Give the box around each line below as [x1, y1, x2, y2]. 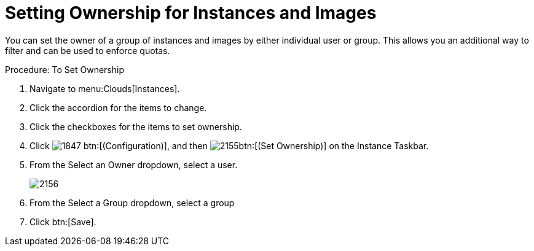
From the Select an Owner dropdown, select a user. [29, 159, 238, 170]
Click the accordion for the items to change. [29, 102, 207, 113]
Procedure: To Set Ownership [5, 64, 124, 75]
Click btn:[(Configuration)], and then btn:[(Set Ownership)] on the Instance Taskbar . [29, 140, 429, 151]
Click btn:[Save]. [29, 216, 96, 227]
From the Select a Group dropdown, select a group [29, 197, 235, 208]
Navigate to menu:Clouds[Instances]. [29, 83, 180, 94]
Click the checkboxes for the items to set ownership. [29, 121, 242, 132]
